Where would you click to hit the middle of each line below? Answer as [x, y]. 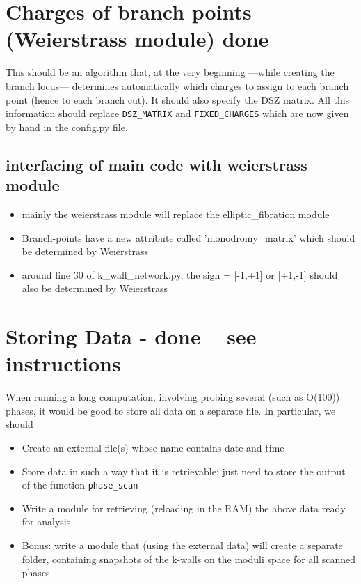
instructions [63, 363]
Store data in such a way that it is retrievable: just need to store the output [184, 471]
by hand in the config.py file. [67, 126]
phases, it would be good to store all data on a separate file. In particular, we [171, 410]
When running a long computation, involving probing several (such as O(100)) [173, 397]
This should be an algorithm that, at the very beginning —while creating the [170, 72]
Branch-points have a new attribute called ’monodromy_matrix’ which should [188, 237]
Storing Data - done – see [131, 336]
